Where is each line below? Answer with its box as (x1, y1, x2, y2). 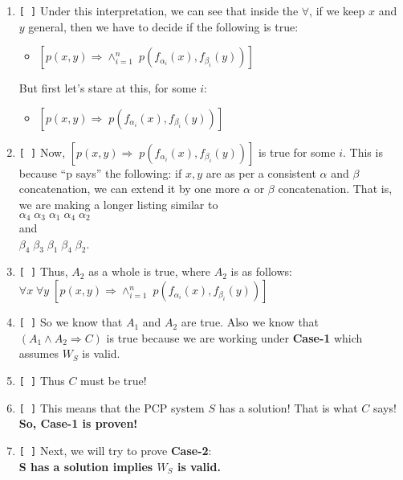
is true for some (258, 143, 336, 160)
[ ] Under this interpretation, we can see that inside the (18, 2, 299, 18)
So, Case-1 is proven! (18, 415, 138, 432)
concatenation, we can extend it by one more (18, 180, 240, 197)
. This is (342, 143, 383, 160)
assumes (18, 345, 59, 362)
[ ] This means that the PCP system (18, 399, 205, 416)
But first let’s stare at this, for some (18, 80, 197, 96)
